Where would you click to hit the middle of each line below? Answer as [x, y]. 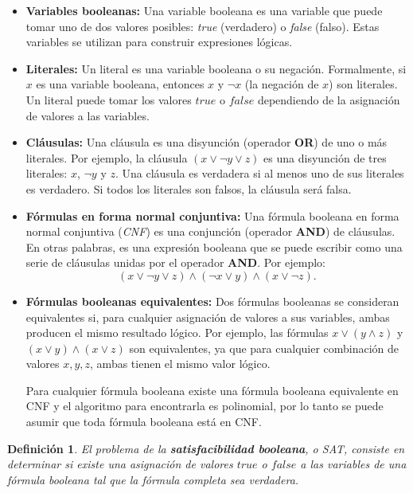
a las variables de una [353, 464]
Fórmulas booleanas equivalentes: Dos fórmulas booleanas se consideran [212, 301]
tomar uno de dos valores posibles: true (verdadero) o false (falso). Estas [203, 26]
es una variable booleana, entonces [120, 84]
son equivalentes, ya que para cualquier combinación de [264, 348]
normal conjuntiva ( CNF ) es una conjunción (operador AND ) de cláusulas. [210, 231]
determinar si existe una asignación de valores [120, 464]
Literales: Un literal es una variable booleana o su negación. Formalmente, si [216, 68]
